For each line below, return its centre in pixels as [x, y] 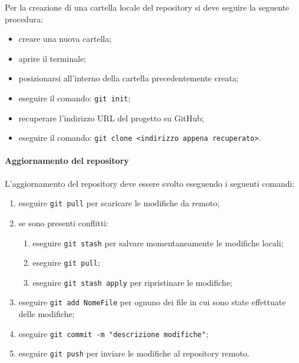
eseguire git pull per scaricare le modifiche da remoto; [119, 203]
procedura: [24, 19]
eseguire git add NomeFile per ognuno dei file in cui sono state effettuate [152, 302]
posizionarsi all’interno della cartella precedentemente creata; [129, 78]
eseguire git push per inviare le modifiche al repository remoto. [134, 353]
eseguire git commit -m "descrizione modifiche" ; [113, 333]
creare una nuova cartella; [65, 39]
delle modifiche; [46, 314]
